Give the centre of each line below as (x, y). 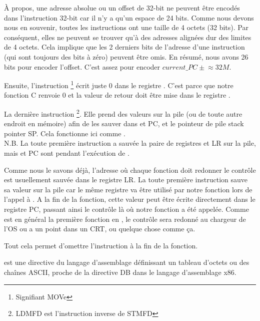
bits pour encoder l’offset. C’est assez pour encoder (82, 66)
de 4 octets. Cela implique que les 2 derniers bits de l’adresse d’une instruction (124, 47)
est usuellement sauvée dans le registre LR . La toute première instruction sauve (126, 180)
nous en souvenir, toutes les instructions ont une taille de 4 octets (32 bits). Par (126, 27)
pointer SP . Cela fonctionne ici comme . (65, 133)
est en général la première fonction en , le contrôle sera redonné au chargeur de (125, 219)
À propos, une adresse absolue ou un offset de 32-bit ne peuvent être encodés (122, 8)
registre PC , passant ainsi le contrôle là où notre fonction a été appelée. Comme (126, 209)
